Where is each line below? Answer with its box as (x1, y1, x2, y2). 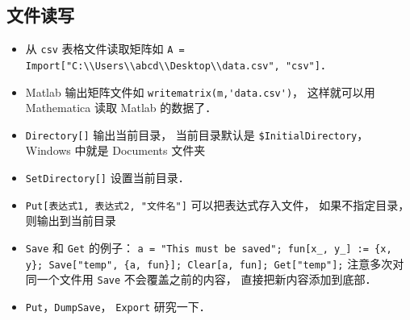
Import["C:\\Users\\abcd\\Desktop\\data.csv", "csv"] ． (25, 56, 332, 73)
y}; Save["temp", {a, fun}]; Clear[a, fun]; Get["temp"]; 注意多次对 (25, 255, 404, 272)
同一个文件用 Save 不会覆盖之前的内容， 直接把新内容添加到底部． (25, 271, 377, 288)
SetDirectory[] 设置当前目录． (25, 169, 190, 186)
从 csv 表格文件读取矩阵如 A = (25, 40, 185, 57)
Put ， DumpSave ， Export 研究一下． (25, 297, 211, 314)
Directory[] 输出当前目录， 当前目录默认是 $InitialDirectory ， (25, 126, 369, 143)
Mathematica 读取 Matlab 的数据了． (25, 99, 217, 116)
